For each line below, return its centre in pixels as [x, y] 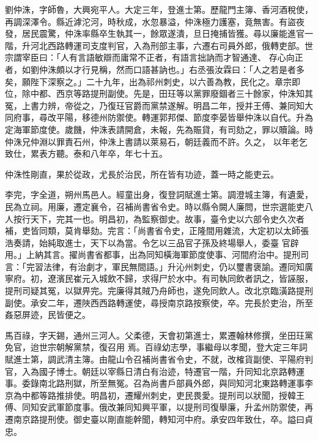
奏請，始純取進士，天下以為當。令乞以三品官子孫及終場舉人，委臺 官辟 [156, 242]
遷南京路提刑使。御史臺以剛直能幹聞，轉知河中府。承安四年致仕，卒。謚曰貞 [159, 419]
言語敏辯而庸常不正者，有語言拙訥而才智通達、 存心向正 [190, 57]
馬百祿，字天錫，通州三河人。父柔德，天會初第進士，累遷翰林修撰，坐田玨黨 [159, 335]
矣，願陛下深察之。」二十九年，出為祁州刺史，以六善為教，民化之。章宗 [148, 81]
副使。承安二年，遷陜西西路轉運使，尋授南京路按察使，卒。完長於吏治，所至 [159, 302]
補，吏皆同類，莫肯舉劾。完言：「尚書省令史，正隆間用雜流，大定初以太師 [153, 231]
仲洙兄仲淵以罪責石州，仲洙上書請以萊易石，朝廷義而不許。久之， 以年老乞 [156, 141]
